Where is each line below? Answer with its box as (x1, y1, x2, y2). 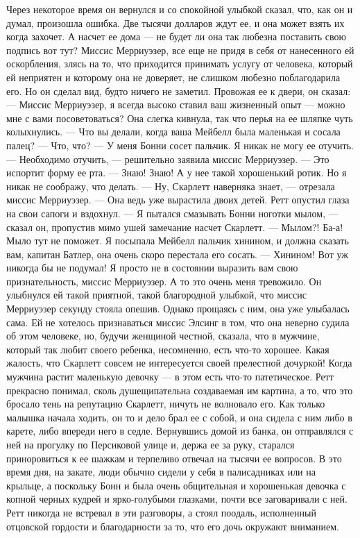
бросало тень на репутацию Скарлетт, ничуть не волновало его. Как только (6, 396, 325, 411)
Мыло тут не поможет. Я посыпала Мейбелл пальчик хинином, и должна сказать (6, 233, 349, 248)
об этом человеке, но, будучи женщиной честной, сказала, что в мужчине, (6, 328, 320, 343)
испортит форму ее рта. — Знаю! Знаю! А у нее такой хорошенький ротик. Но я (6, 165, 347, 180)
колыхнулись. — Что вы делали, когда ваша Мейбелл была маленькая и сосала (6, 124, 341, 139)
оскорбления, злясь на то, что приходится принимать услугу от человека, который (6, 56, 353, 71)
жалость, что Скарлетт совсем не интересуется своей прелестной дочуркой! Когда (6, 355, 352, 370)
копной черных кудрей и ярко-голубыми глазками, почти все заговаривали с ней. (6, 491, 348, 506)
